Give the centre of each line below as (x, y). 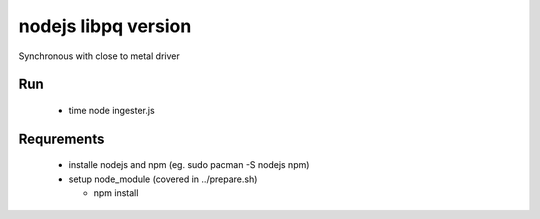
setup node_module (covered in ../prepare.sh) (163, 179)
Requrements (61, 138)
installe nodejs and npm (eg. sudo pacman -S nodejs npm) (189, 165)
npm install (116, 193)
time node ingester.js (111, 110)
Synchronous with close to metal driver (99, 56)
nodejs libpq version (105, 26)
